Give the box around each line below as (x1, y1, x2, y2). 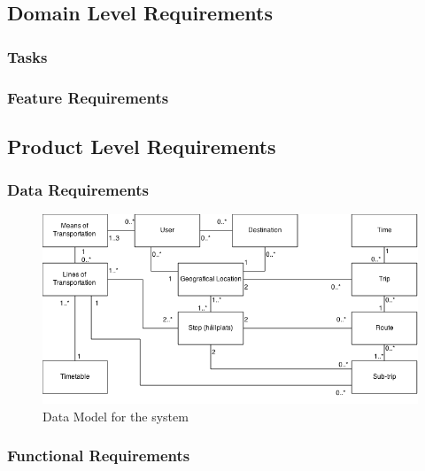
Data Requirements (7, 179, 149, 201)
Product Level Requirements (7, 132, 276, 159)
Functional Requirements (7, 444, 190, 467)
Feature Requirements (7, 86, 169, 108)
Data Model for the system (42, 406, 189, 425)
